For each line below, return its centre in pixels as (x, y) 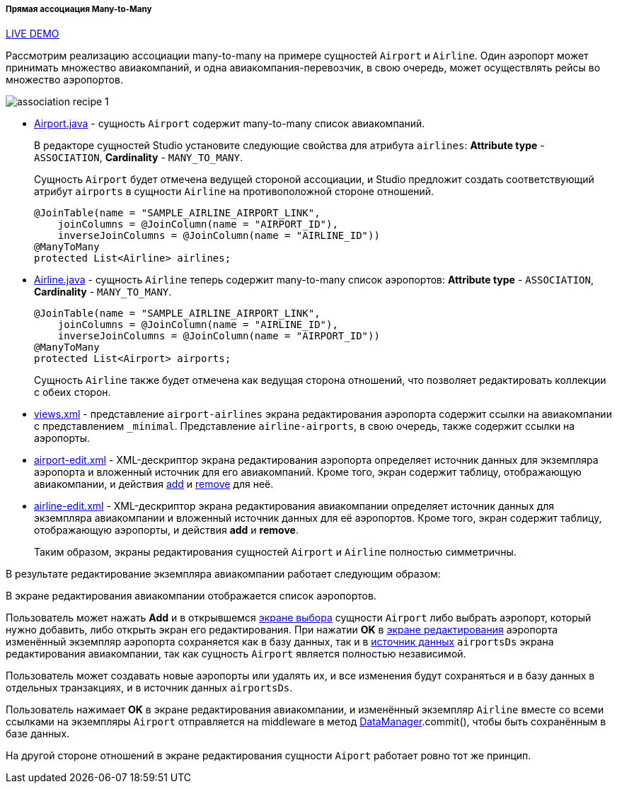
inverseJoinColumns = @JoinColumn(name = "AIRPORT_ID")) (219, 336)
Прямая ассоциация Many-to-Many (79, 9)
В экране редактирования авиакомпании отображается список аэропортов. (191, 596)
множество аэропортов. (64, 80)
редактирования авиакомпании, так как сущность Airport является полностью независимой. (236, 654)
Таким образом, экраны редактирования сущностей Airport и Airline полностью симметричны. (275, 552)
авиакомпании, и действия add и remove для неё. (154, 484)
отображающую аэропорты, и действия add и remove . (166, 530)
